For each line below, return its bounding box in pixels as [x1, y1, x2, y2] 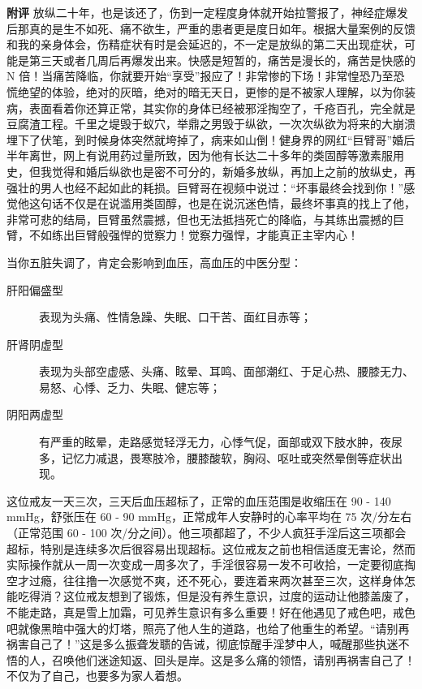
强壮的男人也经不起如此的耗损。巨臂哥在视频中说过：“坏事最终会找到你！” [6, 179, 404, 196]
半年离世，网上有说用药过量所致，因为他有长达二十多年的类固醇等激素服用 [6, 147, 404, 164]
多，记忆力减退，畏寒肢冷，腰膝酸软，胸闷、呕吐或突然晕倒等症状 [39, 449, 391, 466]
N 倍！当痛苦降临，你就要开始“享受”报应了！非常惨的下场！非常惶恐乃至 [6, 67, 394, 84]
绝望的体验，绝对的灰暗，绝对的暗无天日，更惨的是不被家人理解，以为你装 [17, 83, 416, 100]
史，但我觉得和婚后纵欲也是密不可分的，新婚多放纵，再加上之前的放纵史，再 [6, 162, 416, 179]
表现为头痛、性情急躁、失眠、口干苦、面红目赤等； [39, 308, 312, 325]
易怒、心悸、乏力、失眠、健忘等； [39, 378, 221, 395]
